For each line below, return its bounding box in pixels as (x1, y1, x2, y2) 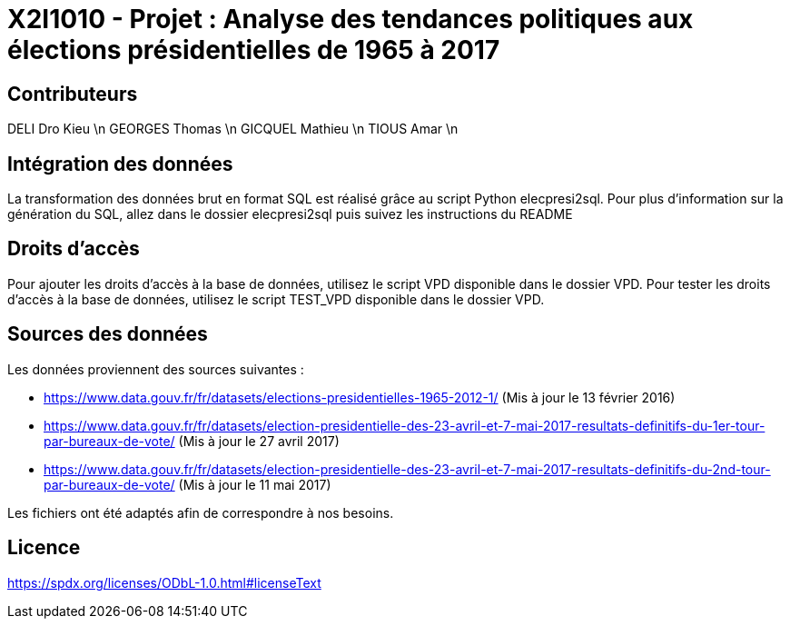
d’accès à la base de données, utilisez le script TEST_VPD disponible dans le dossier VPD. (7, 291, 545, 307)
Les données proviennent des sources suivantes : (7, 361, 304, 377)
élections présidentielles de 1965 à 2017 (7, 35, 500, 65)
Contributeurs (7, 82, 138, 105)
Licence (7, 536, 81, 560)
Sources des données (7, 323, 208, 346)
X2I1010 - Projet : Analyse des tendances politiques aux (7, 4, 694, 35)
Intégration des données (7, 152, 233, 175)
